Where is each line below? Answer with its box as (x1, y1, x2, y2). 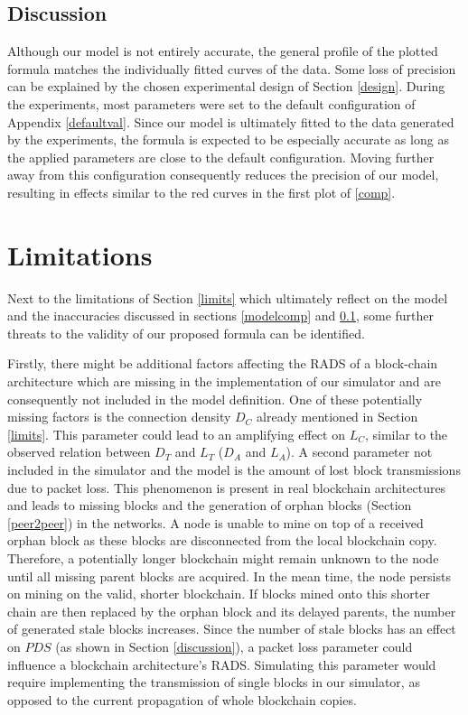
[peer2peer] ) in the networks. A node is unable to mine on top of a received (7, 513, 424, 532)
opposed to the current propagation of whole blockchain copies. (7, 690, 357, 709)
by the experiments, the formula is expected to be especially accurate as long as (7, 130, 449, 149)
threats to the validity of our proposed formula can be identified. (7, 323, 365, 342)
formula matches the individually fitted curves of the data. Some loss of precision (7, 59, 456, 78)
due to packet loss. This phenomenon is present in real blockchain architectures (7, 478, 446, 497)
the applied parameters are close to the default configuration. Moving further (7, 147, 435, 166)
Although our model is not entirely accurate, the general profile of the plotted (7, 42, 438, 60)
